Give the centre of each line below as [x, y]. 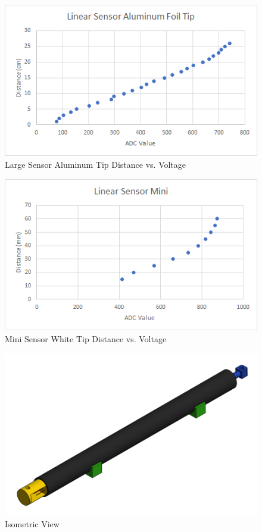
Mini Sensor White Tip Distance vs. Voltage [86, 338]
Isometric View [32, 523]
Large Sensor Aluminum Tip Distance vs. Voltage [96, 164]
